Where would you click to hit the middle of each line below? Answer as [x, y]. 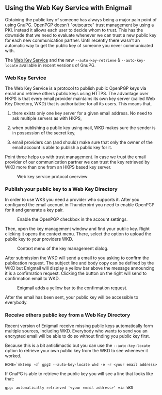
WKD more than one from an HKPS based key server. [58, 167]
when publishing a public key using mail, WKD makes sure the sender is [84, 128]
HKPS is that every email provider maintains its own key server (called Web [80, 99]
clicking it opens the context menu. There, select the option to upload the [78, 234]
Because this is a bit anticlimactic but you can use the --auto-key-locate [78, 345]
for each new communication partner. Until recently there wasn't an [73, 40]
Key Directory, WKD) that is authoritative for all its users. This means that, [78, 104]
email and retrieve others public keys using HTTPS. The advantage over [77, 94]
